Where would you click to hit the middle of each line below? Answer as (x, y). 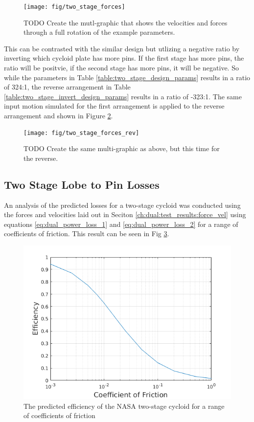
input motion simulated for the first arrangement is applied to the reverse (114, 106)
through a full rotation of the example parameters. (99, 32)
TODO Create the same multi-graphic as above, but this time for (122, 148)
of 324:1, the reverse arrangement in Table (67, 87)
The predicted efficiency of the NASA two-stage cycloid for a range (124, 406)
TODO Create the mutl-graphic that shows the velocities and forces (126, 22)
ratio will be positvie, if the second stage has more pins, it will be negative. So (121, 68)
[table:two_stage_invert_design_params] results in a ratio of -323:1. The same (123, 96)
